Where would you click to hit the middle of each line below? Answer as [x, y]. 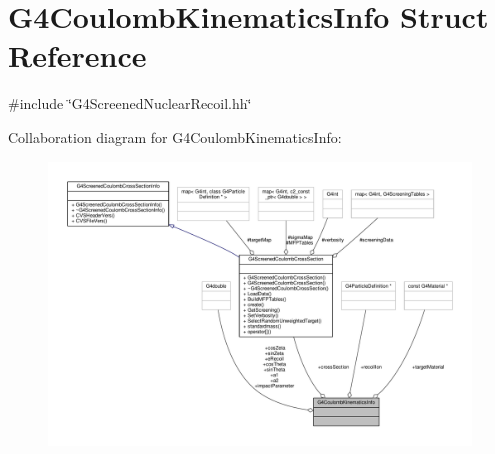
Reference [77, 55]
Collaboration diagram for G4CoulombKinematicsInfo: [175, 136]
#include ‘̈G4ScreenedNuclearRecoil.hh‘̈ [130, 103]
